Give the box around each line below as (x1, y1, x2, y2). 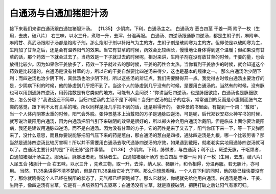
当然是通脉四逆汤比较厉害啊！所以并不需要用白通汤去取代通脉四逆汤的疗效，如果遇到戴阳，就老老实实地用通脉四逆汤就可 (9, 139, 265, 145)
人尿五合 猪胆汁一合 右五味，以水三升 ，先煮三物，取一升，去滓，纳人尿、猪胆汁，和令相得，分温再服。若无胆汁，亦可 (9, 160, 260, 167)
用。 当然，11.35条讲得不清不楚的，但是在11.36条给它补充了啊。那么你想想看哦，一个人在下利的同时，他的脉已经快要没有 (9, 168, 264, 174)
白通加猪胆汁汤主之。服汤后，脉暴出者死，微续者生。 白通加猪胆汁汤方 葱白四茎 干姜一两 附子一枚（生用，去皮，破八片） (9, 153, 265, 160)
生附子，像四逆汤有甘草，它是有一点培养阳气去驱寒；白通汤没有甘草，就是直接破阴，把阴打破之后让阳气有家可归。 (9, 182, 251, 188)
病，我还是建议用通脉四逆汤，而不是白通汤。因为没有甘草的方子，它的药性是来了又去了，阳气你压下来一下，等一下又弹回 (9, 125, 265, 131)
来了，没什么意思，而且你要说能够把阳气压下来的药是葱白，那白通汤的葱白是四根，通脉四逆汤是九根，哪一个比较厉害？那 (9, 132, 265, 138)
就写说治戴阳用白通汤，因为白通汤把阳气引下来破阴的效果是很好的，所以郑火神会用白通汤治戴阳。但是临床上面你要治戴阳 (9, 118, 265, 124)
